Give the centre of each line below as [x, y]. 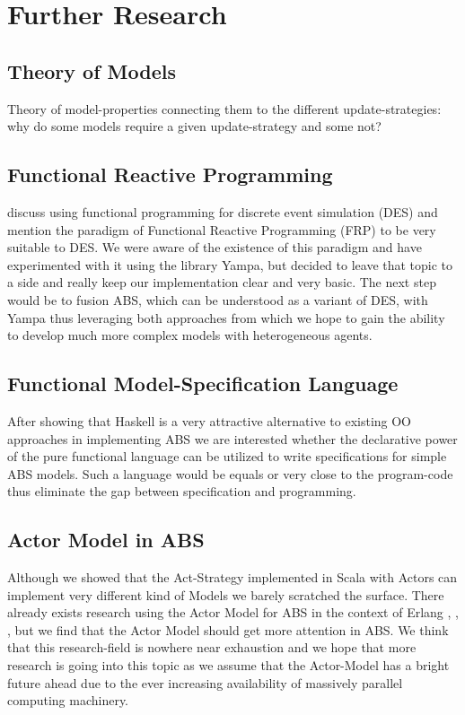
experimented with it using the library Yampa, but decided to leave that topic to [230, 264]
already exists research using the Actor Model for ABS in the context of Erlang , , [233, 612]
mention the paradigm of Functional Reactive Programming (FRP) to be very [222, 229]
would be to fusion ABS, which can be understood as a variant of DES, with [218, 299]
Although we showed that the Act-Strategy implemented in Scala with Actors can [232, 577]
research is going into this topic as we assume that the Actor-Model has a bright [228, 665]
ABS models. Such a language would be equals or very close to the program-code [230, 473]
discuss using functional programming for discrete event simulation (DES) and [223, 211]
